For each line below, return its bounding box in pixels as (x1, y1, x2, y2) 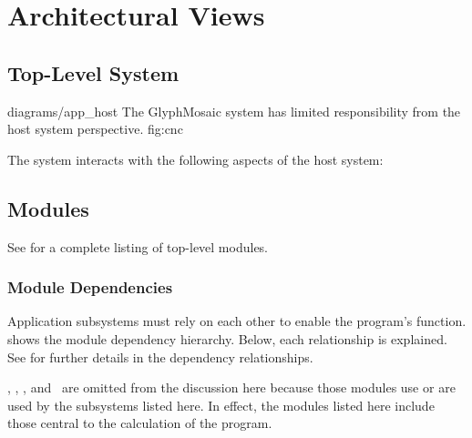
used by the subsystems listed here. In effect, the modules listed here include (7, 395, 435, 414)
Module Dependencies (7, 276, 173, 299)
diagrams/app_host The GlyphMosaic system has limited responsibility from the (7, 101, 461, 120)
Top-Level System (7, 58, 180, 87)
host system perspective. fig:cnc (7, 119, 183, 138)
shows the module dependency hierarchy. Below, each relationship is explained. (7, 329, 447, 348)
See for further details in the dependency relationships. (7, 347, 313, 366)
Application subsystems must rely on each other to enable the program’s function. (7, 311, 467, 331)
